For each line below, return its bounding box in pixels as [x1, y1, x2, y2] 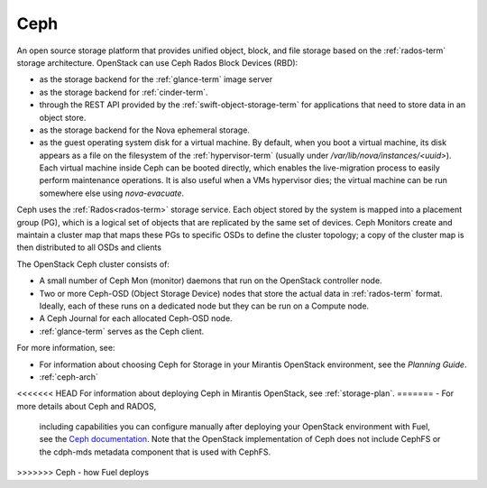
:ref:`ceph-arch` [39, 371, 99, 382]
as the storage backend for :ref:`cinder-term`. [39, 87, 208, 97]
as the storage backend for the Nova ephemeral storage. [39, 124, 250, 135]
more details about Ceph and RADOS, [16, 401, 157, 411]
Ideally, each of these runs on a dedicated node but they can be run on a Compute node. [39, 300, 370, 311]
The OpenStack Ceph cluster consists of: [16, 258, 170, 270]
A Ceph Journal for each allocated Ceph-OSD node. [39, 313, 234, 324]
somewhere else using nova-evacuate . [39, 188, 185, 198]
